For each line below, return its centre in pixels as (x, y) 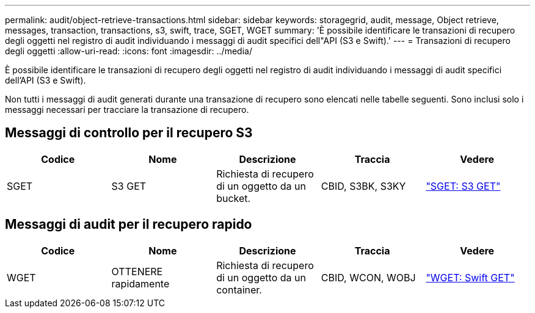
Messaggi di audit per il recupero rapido (129, 225)
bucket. (234, 198)
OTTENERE (137, 271)
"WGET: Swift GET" (470, 277)
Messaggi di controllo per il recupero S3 (129, 133)
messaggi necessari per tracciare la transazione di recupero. (127, 110)
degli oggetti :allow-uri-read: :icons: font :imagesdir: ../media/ (129, 51)
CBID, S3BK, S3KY (363, 186)
